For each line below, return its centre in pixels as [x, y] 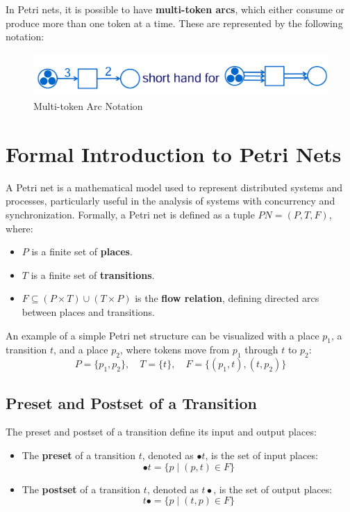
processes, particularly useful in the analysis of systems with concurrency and [170, 201]
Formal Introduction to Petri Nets [174, 153]
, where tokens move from [175, 350]
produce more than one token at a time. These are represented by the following [174, 23]
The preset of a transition [79, 455]
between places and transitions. [89, 311]
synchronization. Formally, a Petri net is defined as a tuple [130, 214]
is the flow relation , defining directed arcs [227, 298]
